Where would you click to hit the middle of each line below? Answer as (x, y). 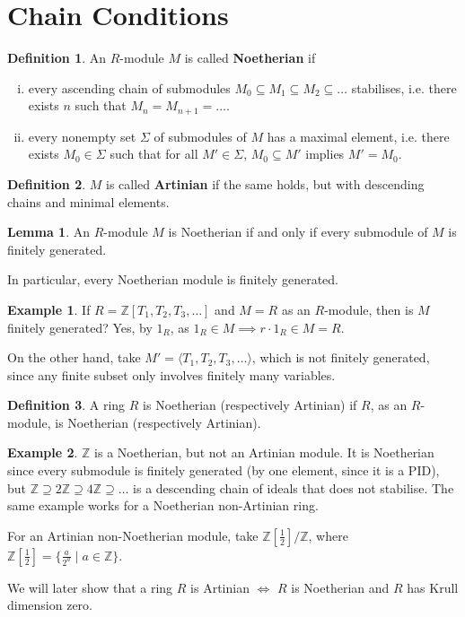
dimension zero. (50, 605)
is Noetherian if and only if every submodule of (298, 232)
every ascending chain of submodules (129, 87)
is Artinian (220, 587)
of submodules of (200, 136)
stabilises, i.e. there (404, 87)
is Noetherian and (340, 587)
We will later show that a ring (90, 587)
